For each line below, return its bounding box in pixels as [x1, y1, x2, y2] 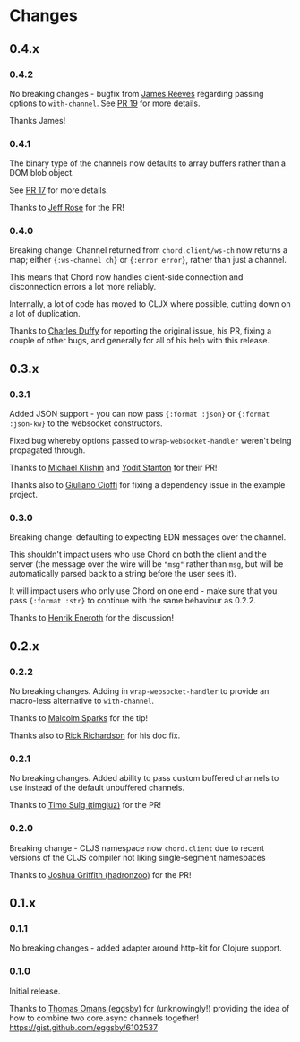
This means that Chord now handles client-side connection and [9, 272, 244, 282]
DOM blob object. [9, 168, 74, 178]
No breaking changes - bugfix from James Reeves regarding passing [9, 88, 264, 99]
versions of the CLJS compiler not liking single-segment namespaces [9, 852, 266, 863]
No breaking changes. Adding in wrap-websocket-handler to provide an [9, 686, 270, 697]
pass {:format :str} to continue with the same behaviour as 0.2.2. [9, 595, 257, 606]
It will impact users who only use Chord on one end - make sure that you [9, 586, 278, 596]
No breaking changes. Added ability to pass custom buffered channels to [9, 773, 279, 784]
